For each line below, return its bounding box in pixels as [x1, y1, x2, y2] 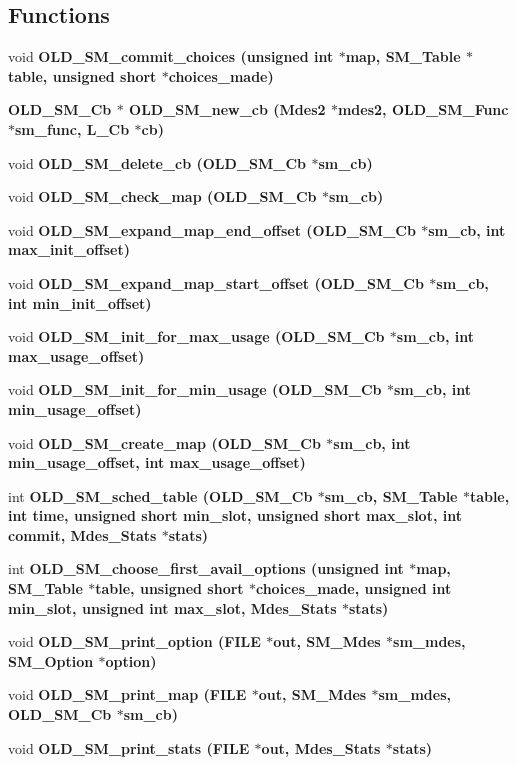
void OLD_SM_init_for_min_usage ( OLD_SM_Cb [8, 379, 382, 400]
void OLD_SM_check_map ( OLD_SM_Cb [8, 186, 317, 207]
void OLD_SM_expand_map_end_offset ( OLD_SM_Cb [8, 219, 416, 240]
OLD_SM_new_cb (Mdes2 [129, 99, 326, 120]
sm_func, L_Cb [15, 118, 130, 139]
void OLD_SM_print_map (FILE [8, 684, 247, 705]
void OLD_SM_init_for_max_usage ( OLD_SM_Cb [8, 326, 385, 347]
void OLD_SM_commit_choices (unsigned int [8, 46, 334, 67]
